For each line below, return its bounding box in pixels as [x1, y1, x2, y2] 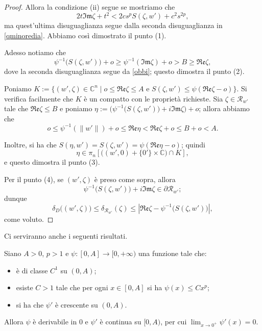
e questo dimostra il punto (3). [4, 157, 100, 167]
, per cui [160, 316, 187, 327]
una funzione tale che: [138, 247, 207, 258]
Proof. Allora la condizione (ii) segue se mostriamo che [4, 2, 175, 12]
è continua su [100, 316, 141, 327]
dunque [4, 193, 27, 203]
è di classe [16, 265, 48, 275]
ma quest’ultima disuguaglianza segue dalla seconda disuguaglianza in [4, 20, 223, 31]
